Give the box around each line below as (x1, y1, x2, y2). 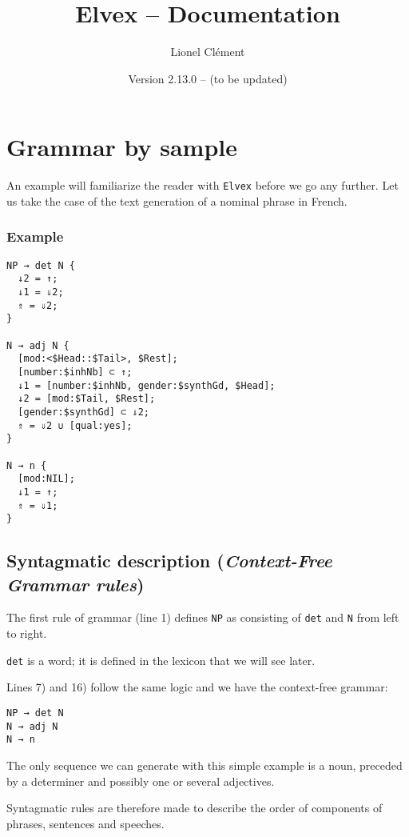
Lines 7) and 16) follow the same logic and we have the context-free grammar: (6, 679, 388, 695)
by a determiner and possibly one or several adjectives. (6, 772, 275, 789)
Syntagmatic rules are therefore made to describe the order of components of (6, 799, 383, 816)
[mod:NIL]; (18, 473, 75, 485)
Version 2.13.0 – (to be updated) (128, 70, 288, 86)
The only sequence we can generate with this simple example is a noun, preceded (6, 756, 403, 773)
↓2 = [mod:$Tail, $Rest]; (18, 393, 156, 405)
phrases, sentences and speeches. (6, 815, 165, 831)
